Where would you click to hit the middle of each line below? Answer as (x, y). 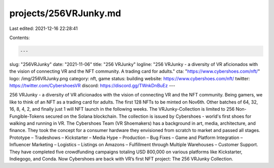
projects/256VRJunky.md (65, 13)
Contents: (20, 38)
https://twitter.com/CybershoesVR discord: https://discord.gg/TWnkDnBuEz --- (92, 86)
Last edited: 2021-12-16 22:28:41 (44, 28)
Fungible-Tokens (27, 116)
